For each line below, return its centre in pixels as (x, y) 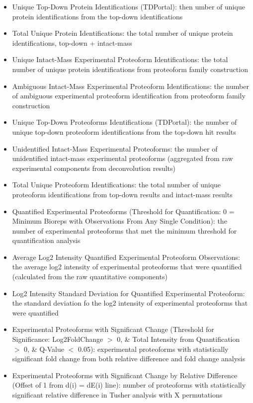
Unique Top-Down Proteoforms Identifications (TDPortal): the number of (125, 122)
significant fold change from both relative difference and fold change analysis (128, 359)
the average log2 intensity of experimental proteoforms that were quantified (127, 267)
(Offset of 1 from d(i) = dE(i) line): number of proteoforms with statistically (129, 385)
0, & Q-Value (44, 349)
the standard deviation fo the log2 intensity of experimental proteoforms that (130, 303)
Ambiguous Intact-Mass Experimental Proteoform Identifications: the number (130, 86)
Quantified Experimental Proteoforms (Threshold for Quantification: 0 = (123, 211)
